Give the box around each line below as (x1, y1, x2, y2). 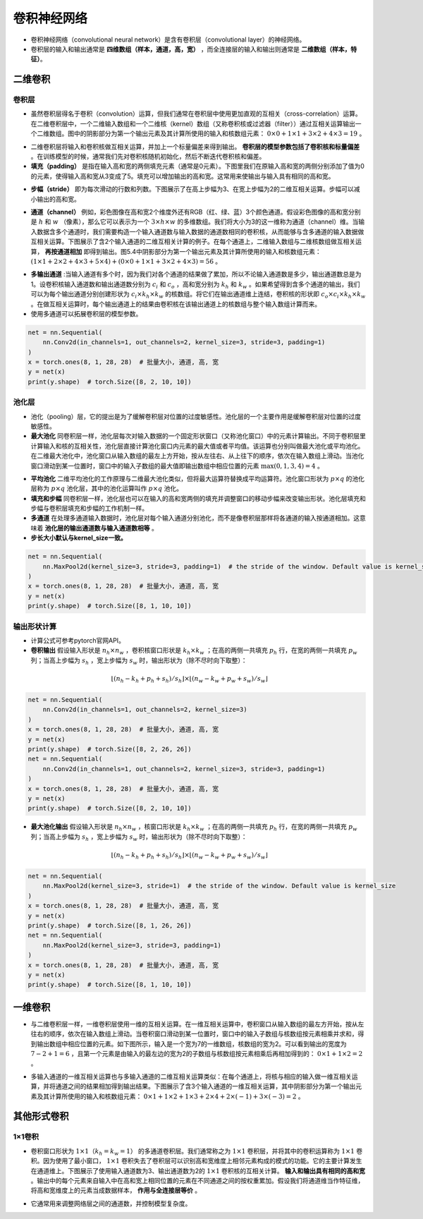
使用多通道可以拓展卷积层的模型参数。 (30, 309, 142, 317)
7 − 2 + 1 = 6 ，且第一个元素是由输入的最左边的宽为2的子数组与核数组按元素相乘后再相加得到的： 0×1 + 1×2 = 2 (30, 1050, 363, 1058)
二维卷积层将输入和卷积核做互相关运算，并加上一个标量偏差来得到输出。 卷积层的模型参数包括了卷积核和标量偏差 (30, 142, 360, 151)
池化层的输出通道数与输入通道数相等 (44, 523, 150, 532)
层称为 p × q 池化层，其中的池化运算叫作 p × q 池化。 (30, 484, 183, 493)
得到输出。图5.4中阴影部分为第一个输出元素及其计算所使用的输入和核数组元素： (89, 247, 321, 255)
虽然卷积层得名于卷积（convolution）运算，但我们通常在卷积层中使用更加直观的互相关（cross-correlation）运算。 (30, 109, 362, 118)
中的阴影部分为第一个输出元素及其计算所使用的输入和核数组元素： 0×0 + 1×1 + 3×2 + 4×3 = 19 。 (73, 129, 366, 138)
